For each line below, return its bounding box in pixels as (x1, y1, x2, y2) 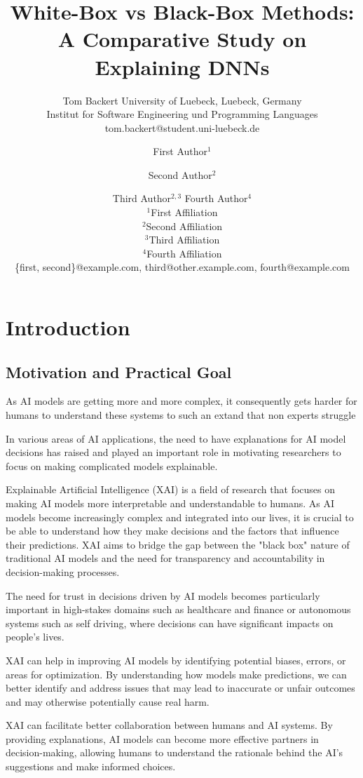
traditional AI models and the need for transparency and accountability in (6, 551, 325, 565)
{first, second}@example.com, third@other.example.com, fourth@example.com (15, 260, 350, 274)
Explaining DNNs (95, 52, 270, 81)
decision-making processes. (6, 564, 120, 579)
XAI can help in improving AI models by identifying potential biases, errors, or (6, 652, 346, 667)
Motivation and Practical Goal (6, 361, 232, 382)
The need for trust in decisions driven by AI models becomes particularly (6, 588, 320, 603)
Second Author (148, 167, 212, 182)
